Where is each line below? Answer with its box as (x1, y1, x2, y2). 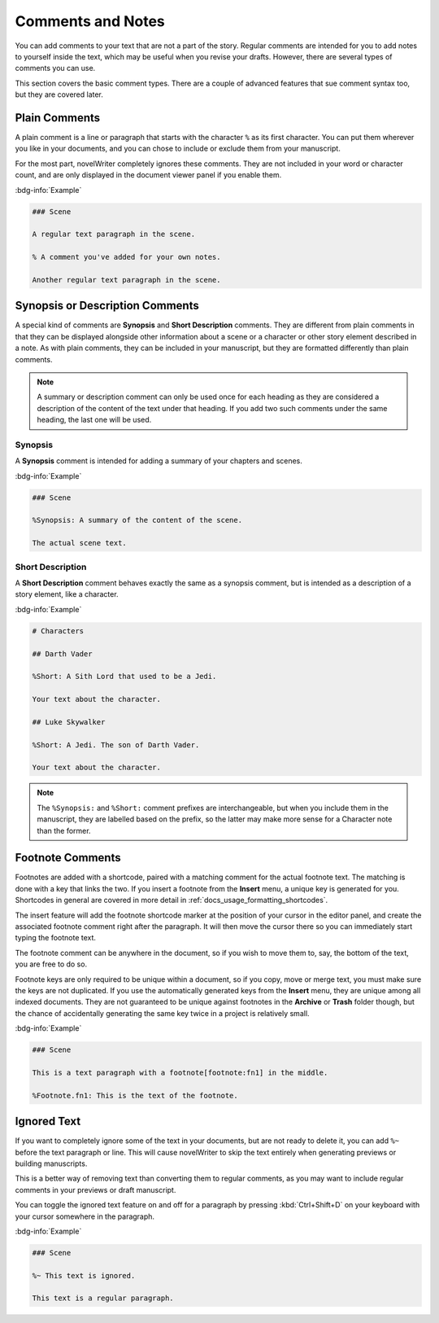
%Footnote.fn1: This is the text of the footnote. (32, 1091, 239, 1100)
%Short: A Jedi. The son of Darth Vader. (32, 740, 200, 749)
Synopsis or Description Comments (15, 299, 199, 313)
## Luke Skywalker (32, 717, 106, 726)
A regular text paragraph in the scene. (32, 230, 195, 239)
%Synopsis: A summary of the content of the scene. (32, 515, 243, 525)
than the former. (37, 826, 91, 835)
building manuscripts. (15, 1159, 88, 1168)
